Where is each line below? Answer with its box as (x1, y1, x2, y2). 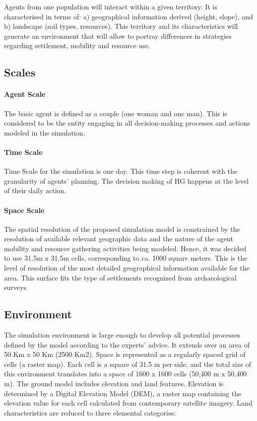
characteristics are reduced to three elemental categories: (4, 407, 176, 418)
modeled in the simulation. (4, 127, 85, 138)
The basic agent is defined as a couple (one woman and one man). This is (4, 108, 227, 118)
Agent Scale (4, 89, 46, 99)
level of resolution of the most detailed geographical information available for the (4, 263, 250, 273)
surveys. (4, 282, 28, 292)
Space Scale (4, 205, 45, 215)
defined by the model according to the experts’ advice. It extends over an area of (4, 339, 250, 350)
